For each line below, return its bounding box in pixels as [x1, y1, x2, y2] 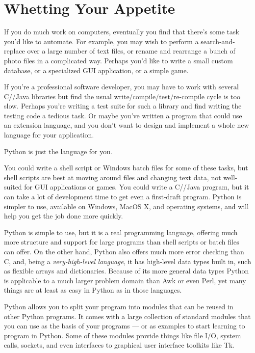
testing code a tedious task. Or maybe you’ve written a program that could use [4, 110, 242, 120]
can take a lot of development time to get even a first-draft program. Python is [4, 191, 242, 202]
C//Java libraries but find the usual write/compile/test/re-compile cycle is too [4, 91, 241, 101]
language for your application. [4, 130, 94, 140]
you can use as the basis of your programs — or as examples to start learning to [4, 321, 245, 331]
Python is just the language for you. [4, 146, 112, 156]
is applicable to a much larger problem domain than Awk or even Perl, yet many [4, 275, 246, 285]
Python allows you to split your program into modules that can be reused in [4, 301, 233, 311]
